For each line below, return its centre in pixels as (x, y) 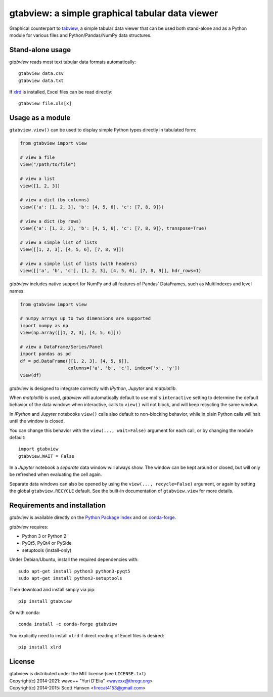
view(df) (31, 375)
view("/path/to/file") (48, 165)
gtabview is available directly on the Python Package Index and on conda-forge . (93, 517)
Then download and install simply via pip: (52, 590)
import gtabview (38, 449)
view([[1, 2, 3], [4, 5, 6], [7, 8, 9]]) (72, 250)
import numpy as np (44, 325)
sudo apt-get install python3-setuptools (70, 578)
